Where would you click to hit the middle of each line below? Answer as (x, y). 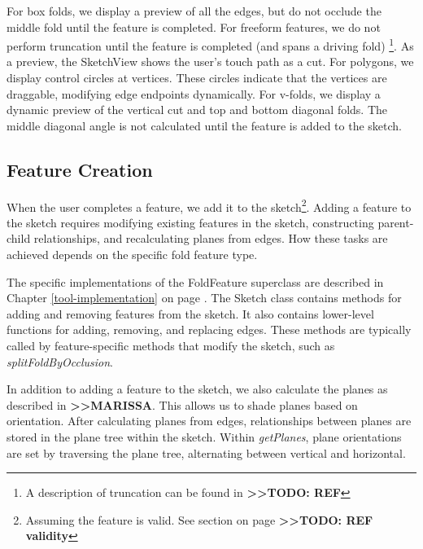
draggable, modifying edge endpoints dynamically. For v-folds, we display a (194, 93)
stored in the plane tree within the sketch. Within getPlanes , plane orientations (204, 436)
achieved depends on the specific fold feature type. (132, 255)
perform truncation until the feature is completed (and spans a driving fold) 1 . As (210, 44)
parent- (396, 222)
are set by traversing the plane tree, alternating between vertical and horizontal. (206, 452)
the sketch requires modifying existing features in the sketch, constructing (190, 222)
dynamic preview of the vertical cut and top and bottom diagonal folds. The (197, 110)
